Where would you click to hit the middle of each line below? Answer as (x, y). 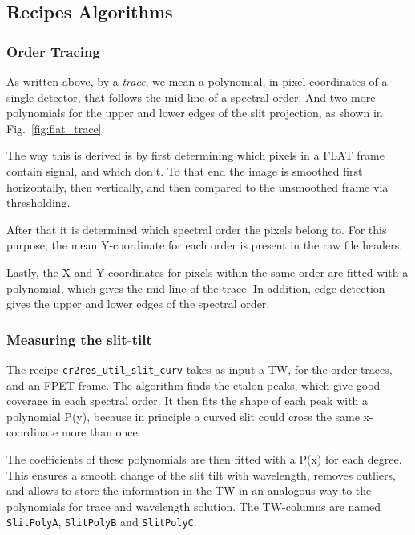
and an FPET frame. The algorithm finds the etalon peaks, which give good (193, 385)
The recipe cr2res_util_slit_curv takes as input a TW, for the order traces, (199, 369)
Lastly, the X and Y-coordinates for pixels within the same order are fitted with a (207, 272)
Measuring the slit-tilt (79, 339)
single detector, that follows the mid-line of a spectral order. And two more (191, 97)
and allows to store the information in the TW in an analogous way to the (189, 490)
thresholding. (38, 203)
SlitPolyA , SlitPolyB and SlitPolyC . (102, 522)
